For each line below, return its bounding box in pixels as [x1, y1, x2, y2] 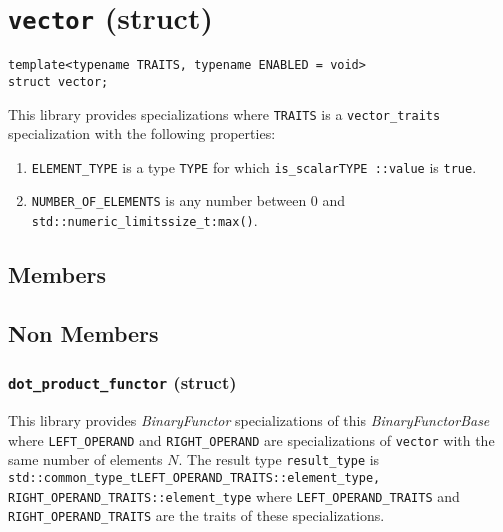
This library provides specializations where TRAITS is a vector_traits [8, 103, 441, 124]
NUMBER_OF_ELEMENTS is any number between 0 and [31, 190, 346, 211]
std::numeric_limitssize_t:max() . [31, 210, 258, 231]
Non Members [8, 317, 159, 348]
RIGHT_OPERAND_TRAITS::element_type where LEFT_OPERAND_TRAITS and [8, 485, 460, 506]
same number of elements [8, 449, 163, 470]
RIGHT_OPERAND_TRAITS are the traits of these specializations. [8, 505, 385, 526]
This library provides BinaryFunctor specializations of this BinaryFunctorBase [8, 410, 490, 431]
